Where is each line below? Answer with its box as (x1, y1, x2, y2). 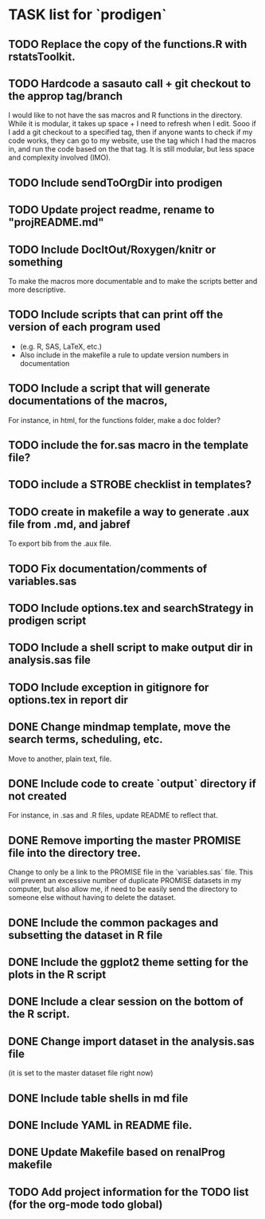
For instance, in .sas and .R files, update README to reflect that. (8, 811, 219, 820)
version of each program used (8, 321, 161, 334)
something (8, 255, 64, 269)
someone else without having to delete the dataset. (8, 893, 177, 902)
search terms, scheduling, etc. (8, 732, 163, 747)
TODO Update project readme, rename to (8, 203, 215, 217)
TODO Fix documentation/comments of (8, 562, 208, 575)
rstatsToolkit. (8, 49, 76, 63)
